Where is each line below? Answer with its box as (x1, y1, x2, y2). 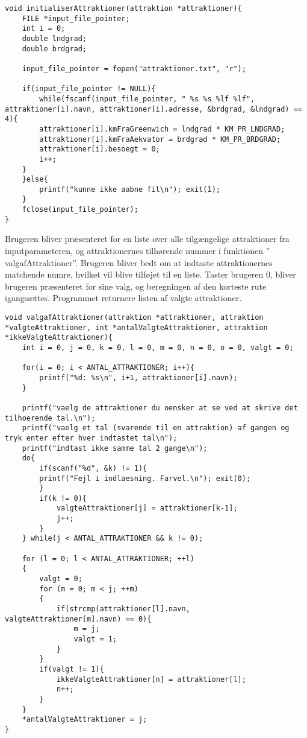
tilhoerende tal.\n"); (5, 413, 96, 422)
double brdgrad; (22, 44, 87, 53)
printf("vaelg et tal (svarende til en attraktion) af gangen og (22, 424, 290, 433)
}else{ (22, 175, 48, 184)
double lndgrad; (22, 34, 87, 43)
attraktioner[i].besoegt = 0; (39, 145, 160, 154)
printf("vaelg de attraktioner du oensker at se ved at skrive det (22, 403, 298, 412)
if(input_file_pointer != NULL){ (22, 84, 156, 94)
